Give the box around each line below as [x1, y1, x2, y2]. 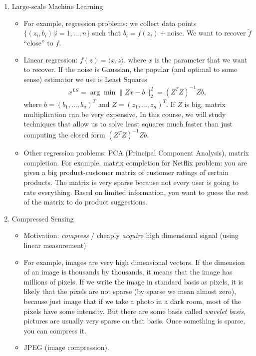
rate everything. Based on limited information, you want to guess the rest [23, 186, 249, 197]
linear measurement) [23, 239, 86, 250]
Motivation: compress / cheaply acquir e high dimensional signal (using [23, 230, 239, 240]
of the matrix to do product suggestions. [23, 196, 147, 207]
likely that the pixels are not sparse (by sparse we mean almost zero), [23, 286, 237, 296]
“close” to [23, 37, 53, 47]
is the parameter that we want [154, 54, 248, 64]
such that [92, 27, 121, 38]
